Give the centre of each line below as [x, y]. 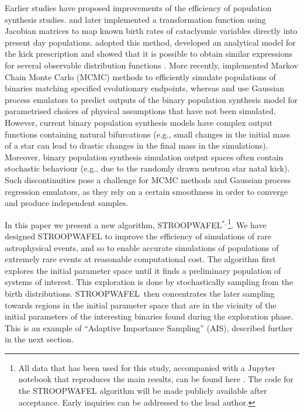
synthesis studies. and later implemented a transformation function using [135, 19]
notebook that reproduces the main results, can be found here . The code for [156, 379]
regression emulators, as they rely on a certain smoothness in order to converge [146, 191]
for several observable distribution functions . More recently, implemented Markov [151, 65]
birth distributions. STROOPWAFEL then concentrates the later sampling [140, 293]
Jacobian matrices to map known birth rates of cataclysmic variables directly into [151, 31]
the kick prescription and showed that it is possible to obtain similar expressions [149, 54]
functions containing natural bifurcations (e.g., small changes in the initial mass [148, 134]
